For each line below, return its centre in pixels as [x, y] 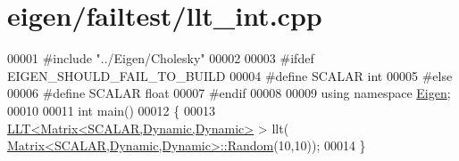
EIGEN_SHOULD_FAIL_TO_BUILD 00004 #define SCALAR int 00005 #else [230, 75]
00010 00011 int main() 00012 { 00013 [111, 110]
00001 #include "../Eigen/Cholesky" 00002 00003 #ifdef [161, 58]
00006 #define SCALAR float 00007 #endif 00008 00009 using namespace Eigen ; [229, 93]
